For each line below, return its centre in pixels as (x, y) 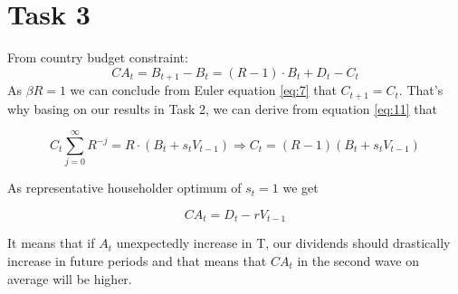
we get (301, 188)
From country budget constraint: (98, 57)
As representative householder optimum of (124, 188)
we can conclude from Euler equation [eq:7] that (203, 90)
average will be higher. (70, 278)
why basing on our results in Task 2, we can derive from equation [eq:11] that (222, 108)
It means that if (51, 243)
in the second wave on (358, 260)
